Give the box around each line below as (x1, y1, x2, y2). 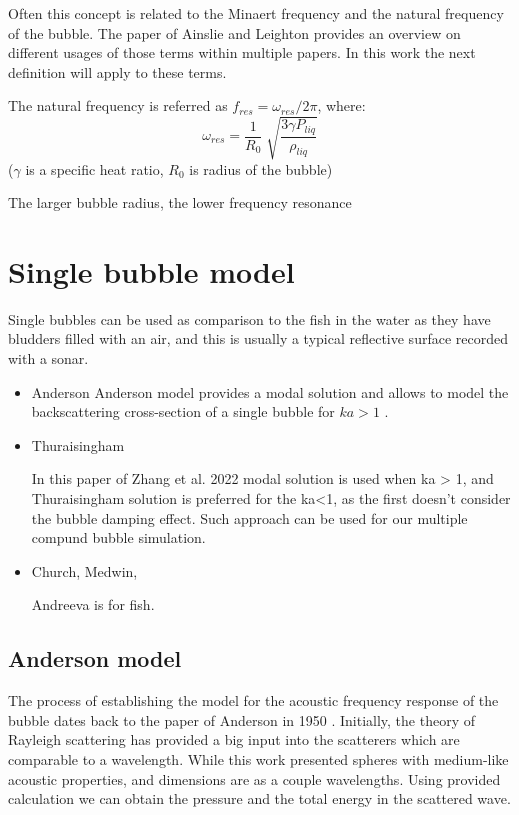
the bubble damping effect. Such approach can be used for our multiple (31, 507, 468, 528)
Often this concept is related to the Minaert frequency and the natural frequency (8, 3, 504, 23)
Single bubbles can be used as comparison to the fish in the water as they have (8, 308, 491, 329)
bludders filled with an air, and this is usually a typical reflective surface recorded (8, 328, 508, 349)
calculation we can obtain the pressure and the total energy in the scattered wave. (8, 788, 511, 809)
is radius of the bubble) (189, 158, 333, 179)
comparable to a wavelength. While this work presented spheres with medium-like (8, 748, 509, 769)
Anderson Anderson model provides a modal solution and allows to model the (31, 381, 509, 402)
